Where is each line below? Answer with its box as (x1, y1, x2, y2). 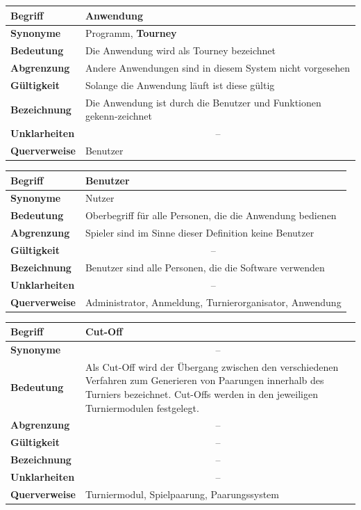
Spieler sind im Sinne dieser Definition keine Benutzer (85, 225, 314, 240)
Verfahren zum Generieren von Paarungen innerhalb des (85, 373, 324, 388)
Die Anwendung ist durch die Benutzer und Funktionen (85, 95, 321, 109)
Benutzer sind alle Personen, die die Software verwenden (85, 260, 325, 274)
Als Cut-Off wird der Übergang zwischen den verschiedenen (85, 359, 339, 374)
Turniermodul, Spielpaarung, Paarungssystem (85, 486, 279, 501)
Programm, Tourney (85, 26, 177, 40)
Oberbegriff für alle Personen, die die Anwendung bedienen (85, 208, 337, 223)
